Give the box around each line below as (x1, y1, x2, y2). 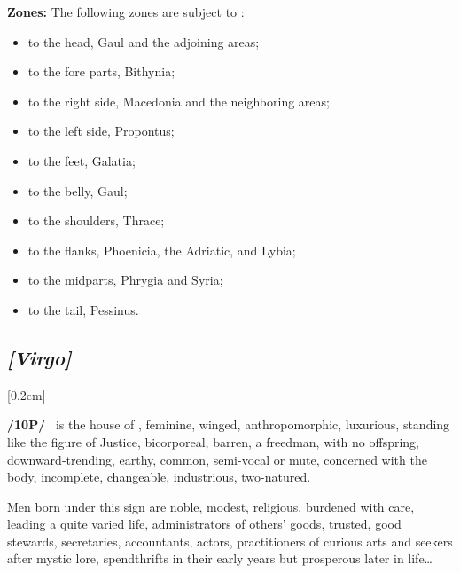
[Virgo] (7, 343, 72, 371)
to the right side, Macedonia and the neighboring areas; (27, 91, 330, 110)
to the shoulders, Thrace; (27, 211, 165, 230)
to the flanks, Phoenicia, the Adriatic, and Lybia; (27, 240, 296, 259)
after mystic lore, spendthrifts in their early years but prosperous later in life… (7, 549, 433, 568)
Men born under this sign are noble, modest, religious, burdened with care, (7, 497, 415, 515)
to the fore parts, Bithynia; (27, 62, 175, 81)
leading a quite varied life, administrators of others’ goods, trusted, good (7, 514, 402, 533)
